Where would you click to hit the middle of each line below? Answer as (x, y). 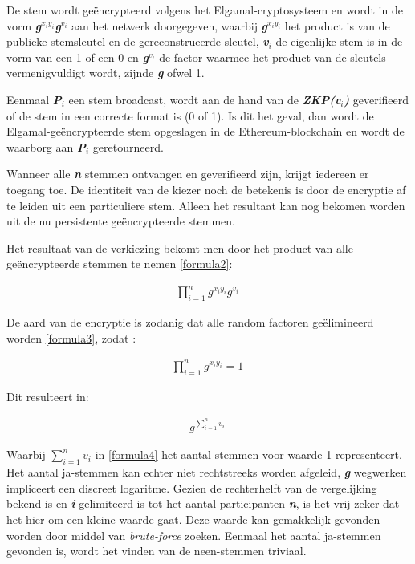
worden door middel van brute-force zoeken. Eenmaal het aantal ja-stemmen (194, 535)
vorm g (24, 25)
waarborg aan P (47, 146)
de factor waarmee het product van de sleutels (273, 57)
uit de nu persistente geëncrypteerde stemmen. (121, 221)
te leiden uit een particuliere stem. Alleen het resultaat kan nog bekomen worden (206, 205)
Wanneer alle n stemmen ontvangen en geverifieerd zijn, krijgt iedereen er (188, 174)
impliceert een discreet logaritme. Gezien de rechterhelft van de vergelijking (192, 487)
